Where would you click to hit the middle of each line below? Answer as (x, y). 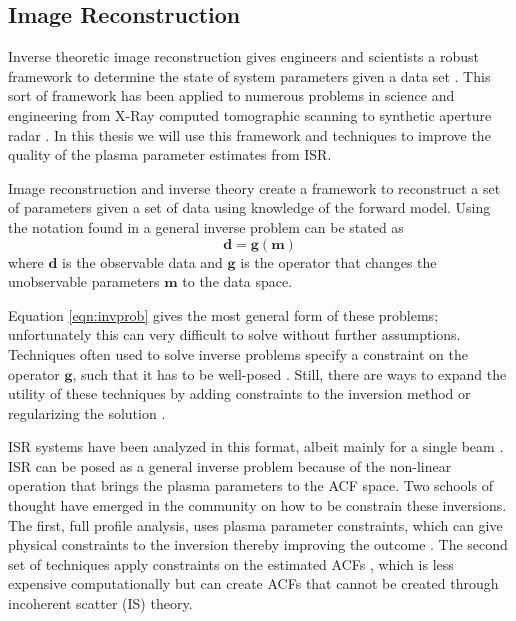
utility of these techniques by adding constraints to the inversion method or (239, 393)
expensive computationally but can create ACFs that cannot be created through (253, 583)
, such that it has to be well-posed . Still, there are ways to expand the (289, 373)
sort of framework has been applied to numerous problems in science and (231, 95)
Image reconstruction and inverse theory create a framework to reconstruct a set (254, 187)
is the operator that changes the (338, 261)
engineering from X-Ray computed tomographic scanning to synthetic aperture (250, 114)
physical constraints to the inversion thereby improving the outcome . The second (258, 544)
